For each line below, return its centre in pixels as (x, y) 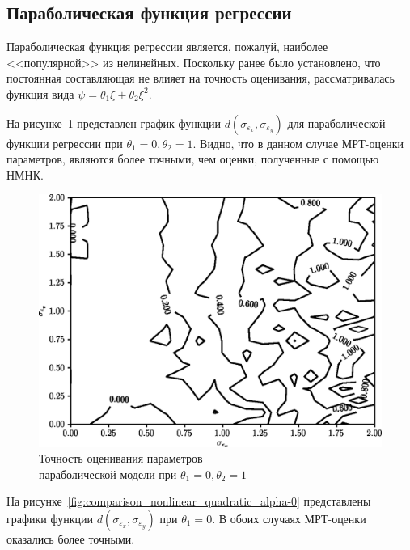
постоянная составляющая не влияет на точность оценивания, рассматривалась (201, 78)
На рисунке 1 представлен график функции (114, 123)
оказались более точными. (71, 538)
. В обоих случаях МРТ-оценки (289, 518)
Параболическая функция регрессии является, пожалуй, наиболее (167, 47)
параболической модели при (108, 474)
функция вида (40, 93)
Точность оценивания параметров (121, 458)
